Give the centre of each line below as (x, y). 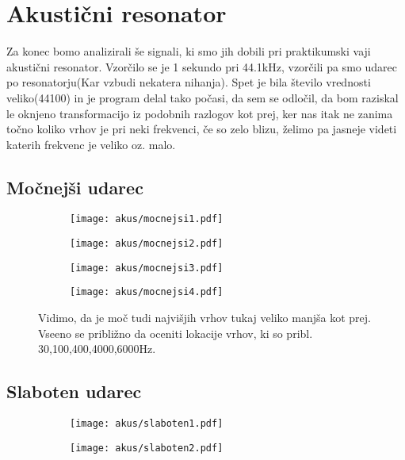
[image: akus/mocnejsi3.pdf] (147, 268)
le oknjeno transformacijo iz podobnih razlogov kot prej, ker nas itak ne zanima (200, 113)
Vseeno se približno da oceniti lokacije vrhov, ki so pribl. (176, 333)
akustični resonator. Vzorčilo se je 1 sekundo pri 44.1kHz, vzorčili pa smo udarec (202, 66)
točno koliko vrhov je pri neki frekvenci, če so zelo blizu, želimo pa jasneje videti (202, 129)
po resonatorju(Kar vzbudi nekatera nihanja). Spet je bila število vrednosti (189, 82)
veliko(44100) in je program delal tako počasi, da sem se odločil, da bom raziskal (202, 97)
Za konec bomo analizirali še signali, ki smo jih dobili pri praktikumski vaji (189, 51)
